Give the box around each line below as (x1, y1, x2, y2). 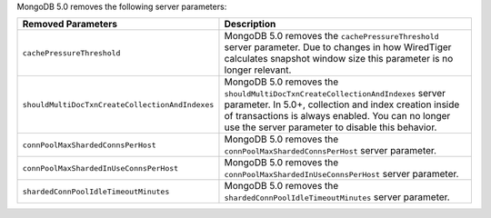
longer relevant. (224, 64, 292, 76)
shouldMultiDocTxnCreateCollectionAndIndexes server (224, 87, 446, 100)
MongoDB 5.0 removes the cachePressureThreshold (224, 30, 440, 43)
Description (224, 18, 276, 31)
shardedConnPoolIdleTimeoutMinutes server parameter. (224, 191, 450, 203)
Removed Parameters (22, 18, 118, 31)
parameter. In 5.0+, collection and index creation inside (224, 98, 460, 111)
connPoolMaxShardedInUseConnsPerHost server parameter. (224, 168, 459, 181)
